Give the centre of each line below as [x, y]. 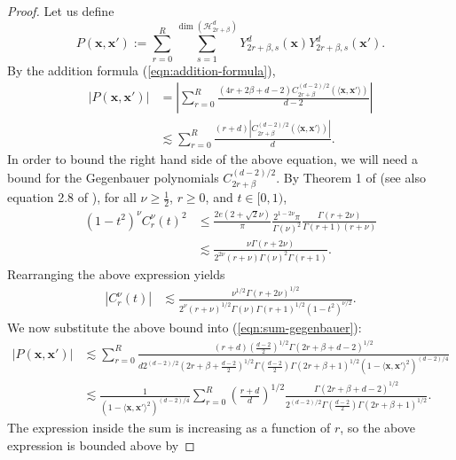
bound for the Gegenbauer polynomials [113, 177]
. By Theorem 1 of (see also [351, 177]
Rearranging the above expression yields [116, 273]
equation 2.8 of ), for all [72, 197]
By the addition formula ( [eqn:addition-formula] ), [142, 70]
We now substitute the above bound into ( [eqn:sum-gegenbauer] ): [185, 327]
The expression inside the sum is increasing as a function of [169, 428]
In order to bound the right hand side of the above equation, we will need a [212, 159]
